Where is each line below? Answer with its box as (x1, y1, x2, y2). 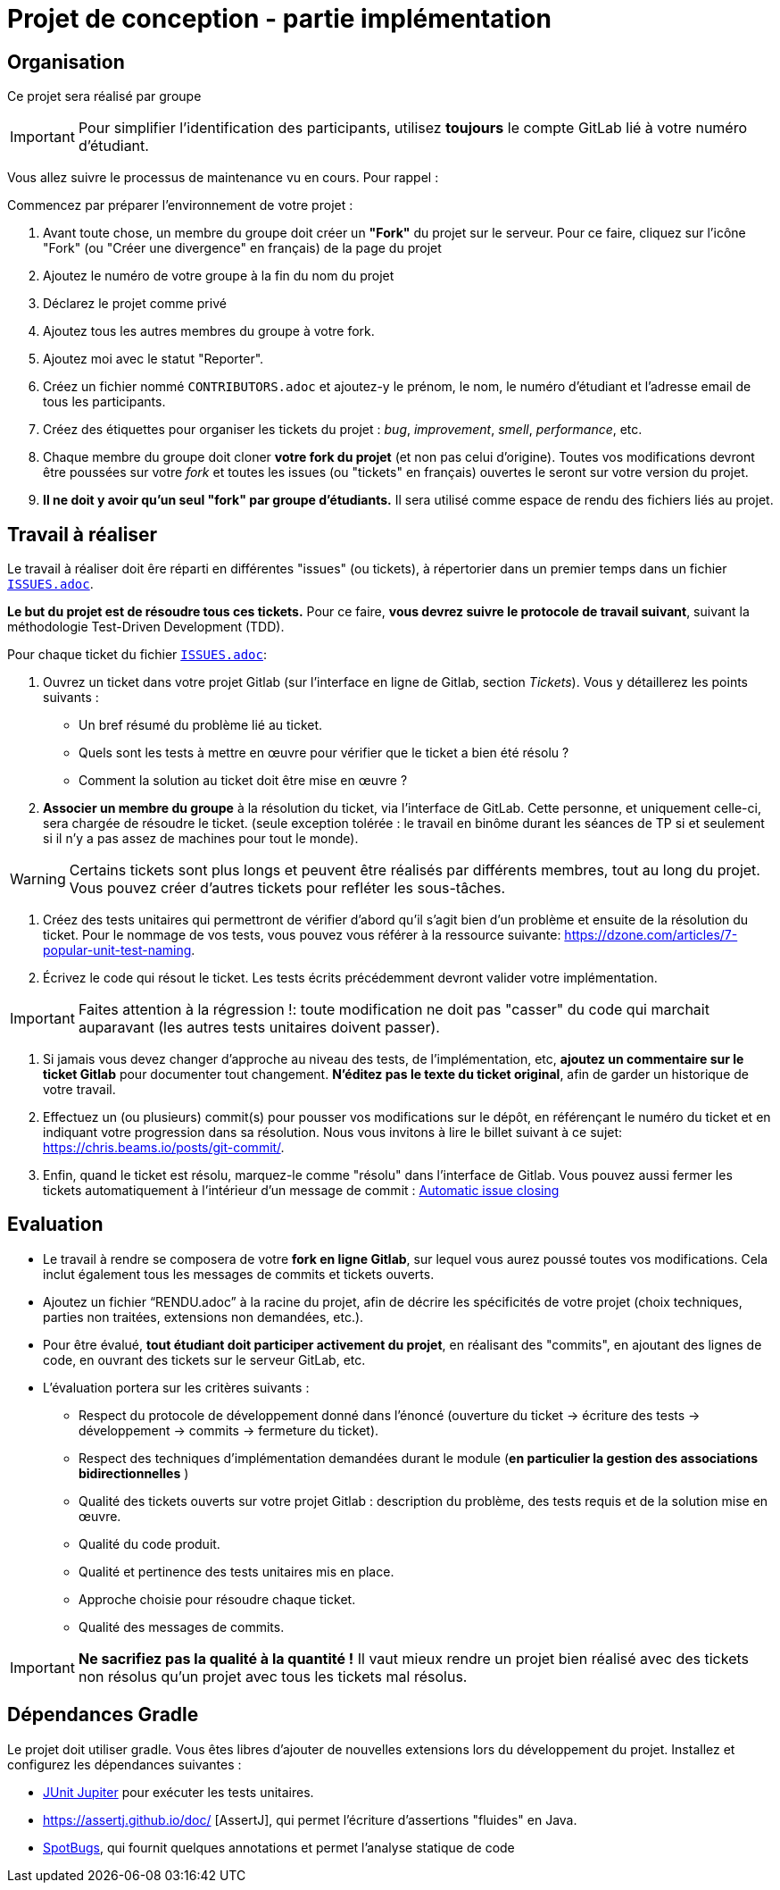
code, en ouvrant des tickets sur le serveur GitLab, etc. (43, 1351, 366, 1367)
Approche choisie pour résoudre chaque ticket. (79, 1591, 356, 1607)
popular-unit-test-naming (43, 942, 192, 958)
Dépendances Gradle (7, 1703, 199, 1727)
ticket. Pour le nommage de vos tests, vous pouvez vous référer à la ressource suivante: (43, 927, 561, 943)
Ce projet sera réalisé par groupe (7, 88, 202, 105)
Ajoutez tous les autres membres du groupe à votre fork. (43, 323, 375, 339)
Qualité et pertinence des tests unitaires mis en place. (79, 1563, 394, 1579)
